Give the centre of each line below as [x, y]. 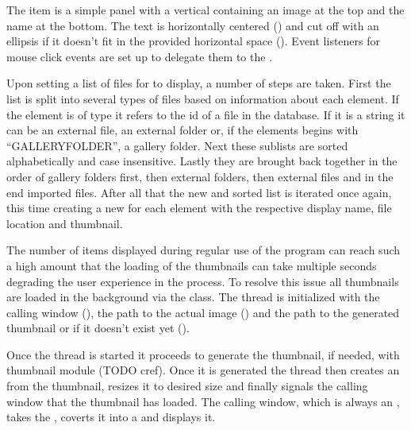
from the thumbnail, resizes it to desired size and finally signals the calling [187, 386]
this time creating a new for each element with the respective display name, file [199, 208]
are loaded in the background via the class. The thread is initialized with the [193, 297]
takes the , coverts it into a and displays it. [111, 417]
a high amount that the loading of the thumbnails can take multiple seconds [192, 265]
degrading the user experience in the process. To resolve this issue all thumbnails [203, 281]
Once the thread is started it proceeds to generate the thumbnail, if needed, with [203, 354]
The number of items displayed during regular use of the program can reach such [204, 250]
